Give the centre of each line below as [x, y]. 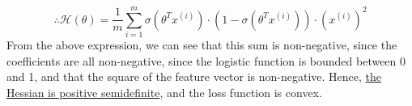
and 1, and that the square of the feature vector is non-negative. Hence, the [194, 76]
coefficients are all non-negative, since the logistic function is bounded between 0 [206, 60]
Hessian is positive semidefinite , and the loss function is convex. [164, 92]
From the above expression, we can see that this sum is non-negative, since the [202, 45]
